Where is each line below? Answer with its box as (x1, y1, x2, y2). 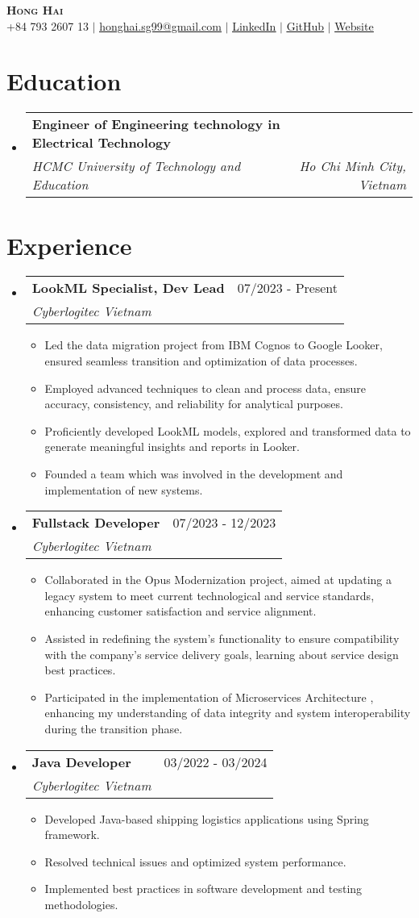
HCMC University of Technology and (31, 156, 241, 176)
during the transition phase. (44, 720, 183, 736)
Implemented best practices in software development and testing (44, 880, 363, 897)
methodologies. (44, 895, 118, 912)
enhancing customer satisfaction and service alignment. (44, 603, 317, 620)
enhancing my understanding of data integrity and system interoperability (44, 704, 411, 721)
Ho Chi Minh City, (299, 156, 406, 176)
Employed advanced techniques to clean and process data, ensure (44, 379, 366, 396)
